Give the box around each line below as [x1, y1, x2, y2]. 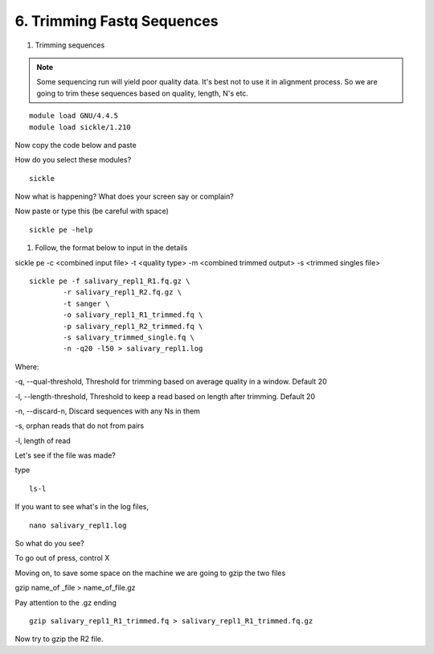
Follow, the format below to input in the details [35, 243, 188, 253]
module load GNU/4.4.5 [29, 111, 119, 121]
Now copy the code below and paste [14, 140, 137, 150]
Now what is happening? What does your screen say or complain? [14, 191, 235, 201]
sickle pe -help [29, 225, 93, 234]
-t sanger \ [63, 298, 110, 308]
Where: [14, 362, 39, 372]
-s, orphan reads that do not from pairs [14, 421, 145, 430]
